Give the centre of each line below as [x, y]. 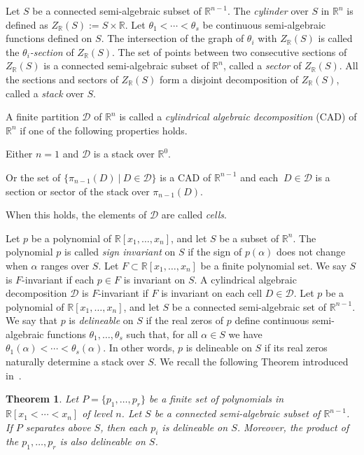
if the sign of [215, 252]
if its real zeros [296, 348]
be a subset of [249, 238]
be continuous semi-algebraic [264, 24]
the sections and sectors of [62, 79]
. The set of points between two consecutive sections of [230, 51]
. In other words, [139, 348]
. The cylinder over [268, 10]
